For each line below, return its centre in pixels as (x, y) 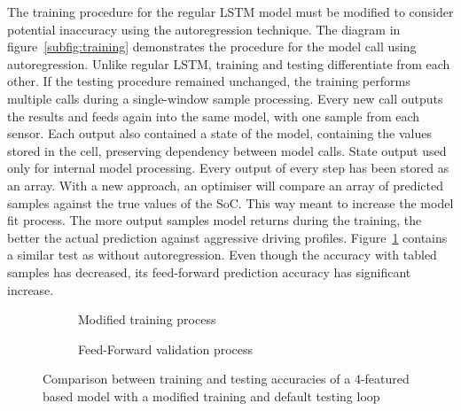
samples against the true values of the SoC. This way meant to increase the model (230, 202)
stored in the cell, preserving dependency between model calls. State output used (227, 150)
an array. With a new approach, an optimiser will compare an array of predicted (225, 185)
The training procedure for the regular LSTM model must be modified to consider (230, 12)
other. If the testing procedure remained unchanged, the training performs (209, 81)
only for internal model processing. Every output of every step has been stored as (228, 168)
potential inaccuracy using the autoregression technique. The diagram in (204, 29)
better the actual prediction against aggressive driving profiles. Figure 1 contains (227, 237)
